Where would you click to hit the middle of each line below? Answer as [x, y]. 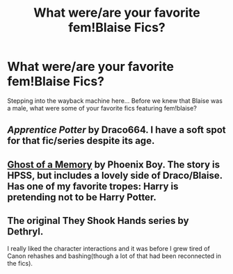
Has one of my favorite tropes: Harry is [93, 186]
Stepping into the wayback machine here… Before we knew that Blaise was [115, 100]
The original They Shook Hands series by [98, 221]
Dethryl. [25, 232]
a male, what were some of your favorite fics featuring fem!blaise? [102, 108]
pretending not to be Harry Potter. [82, 197]
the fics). [20, 263]
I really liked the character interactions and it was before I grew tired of [109, 248]
